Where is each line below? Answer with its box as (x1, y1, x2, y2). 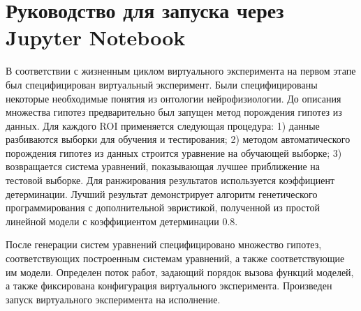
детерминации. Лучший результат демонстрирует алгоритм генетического (6, 186, 318, 201)
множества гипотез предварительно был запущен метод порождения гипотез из (6, 105, 342, 119)
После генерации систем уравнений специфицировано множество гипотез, (6, 237, 322, 252)
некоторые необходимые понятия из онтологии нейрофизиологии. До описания (6, 91, 341, 105)
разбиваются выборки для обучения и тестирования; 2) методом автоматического (6, 132, 351, 146)
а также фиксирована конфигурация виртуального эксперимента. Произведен (6, 278, 332, 293)
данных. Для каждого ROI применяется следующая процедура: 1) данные (6, 118, 320, 132)
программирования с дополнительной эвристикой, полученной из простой (6, 200, 320, 215)
